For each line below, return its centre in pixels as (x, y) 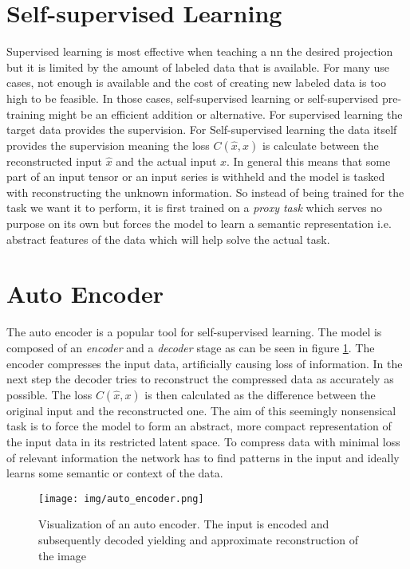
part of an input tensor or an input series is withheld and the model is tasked (196, 177)
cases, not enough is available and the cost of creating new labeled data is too (196, 82)
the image (62, 555)
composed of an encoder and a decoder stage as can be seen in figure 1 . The (191, 347)
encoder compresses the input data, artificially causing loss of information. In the (205, 363)
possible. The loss (49, 394)
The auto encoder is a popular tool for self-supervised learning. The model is (194, 332)
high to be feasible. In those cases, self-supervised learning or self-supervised (193, 98)
